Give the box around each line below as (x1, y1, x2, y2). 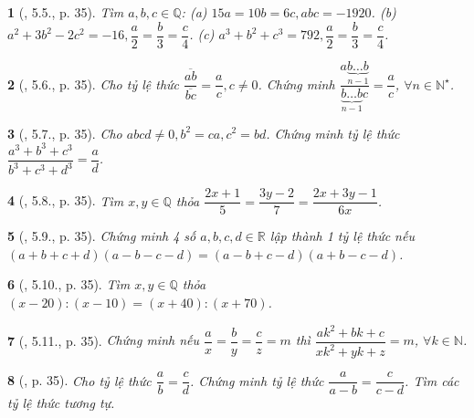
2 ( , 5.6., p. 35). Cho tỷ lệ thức (7, 74, 180, 93)
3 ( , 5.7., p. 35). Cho (7, 123, 122, 142)
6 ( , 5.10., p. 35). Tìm (7, 275, 131, 294)
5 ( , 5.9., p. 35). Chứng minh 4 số (7, 226, 196, 246)
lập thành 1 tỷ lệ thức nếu (269, 226, 415, 246)
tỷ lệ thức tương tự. (7, 393, 115, 413)
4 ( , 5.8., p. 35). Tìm (7, 191, 124, 210)
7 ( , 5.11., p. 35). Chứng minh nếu (7, 330, 200, 350)
